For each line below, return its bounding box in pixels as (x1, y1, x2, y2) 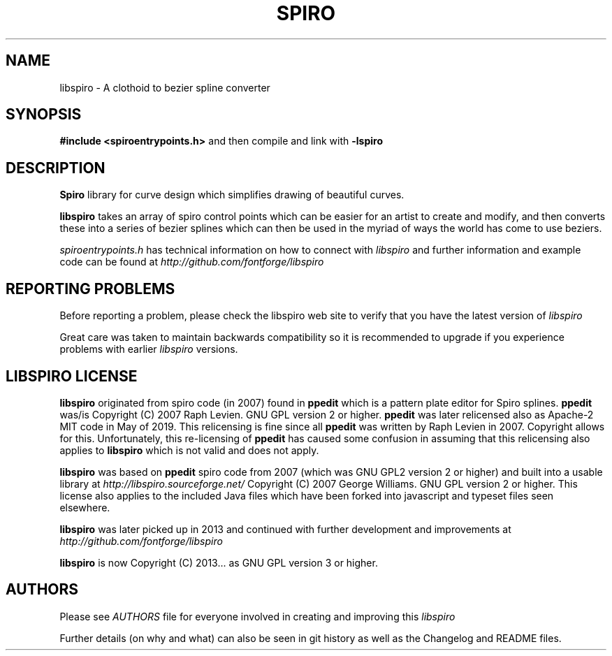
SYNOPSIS (6, 105, 82, 124)
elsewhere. (59, 501, 110, 513)
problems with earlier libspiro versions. (59, 343, 238, 356)
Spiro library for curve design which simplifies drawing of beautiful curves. (59, 189, 405, 201)
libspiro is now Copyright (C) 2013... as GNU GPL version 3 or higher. (59, 556, 378, 569)
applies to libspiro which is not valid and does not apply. (59, 444, 319, 456)
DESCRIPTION (6, 159, 105, 177)
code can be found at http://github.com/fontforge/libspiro (59, 256, 324, 268)
